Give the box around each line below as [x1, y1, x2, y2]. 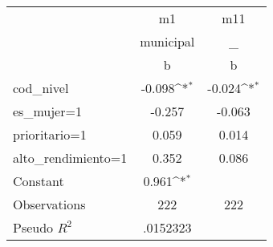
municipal [140, 32, 195, 51]
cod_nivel [13, 79, 69, 97]
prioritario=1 [13, 125, 87, 144]
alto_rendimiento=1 [13, 148, 128, 167]
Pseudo [13, 218, 54, 237]
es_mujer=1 [13, 102, 82, 120]
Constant [13, 172, 64, 190]
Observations [13, 195, 86, 213]
